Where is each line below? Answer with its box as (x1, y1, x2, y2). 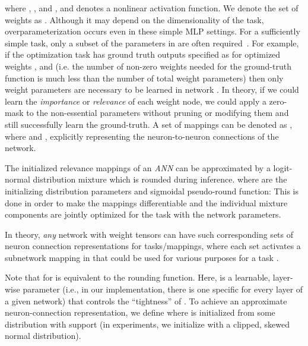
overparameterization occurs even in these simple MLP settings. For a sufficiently (5, 25, 300, 37)
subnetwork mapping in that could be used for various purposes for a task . (5, 251, 279, 263)
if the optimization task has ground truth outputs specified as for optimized (5, 48, 281, 61)
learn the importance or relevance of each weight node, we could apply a (5, 95, 266, 107)
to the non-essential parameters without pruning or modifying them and (26, 106, 289, 119)
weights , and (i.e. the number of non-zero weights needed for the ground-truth (5, 59, 291, 72)
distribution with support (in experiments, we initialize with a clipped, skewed (5, 317, 290, 330)
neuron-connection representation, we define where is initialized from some (5, 306, 275, 319)
